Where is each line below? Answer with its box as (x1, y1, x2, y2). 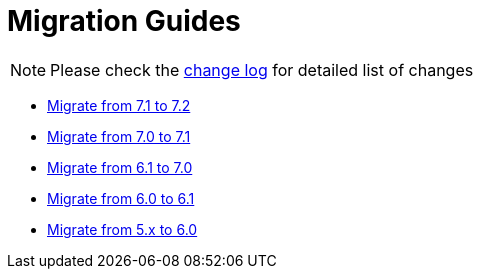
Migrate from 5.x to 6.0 (47, 220, 198, 238)
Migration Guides (7, 4, 241, 38)
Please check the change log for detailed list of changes (50, 59, 474, 80)
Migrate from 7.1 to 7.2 (47, 96, 191, 114)
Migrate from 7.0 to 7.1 (47, 127, 191, 145)
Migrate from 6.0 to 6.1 (47, 189, 195, 207)
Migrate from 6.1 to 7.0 (47, 158, 193, 176)
